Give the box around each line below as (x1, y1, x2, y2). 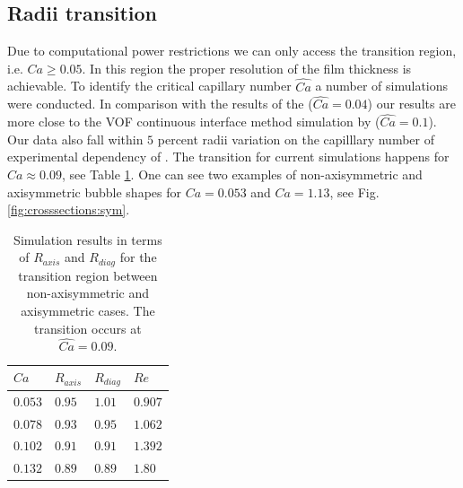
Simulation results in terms (13, 230, 162, 248)
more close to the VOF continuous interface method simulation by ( (7, 112, 380, 131)
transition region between (18, 266, 158, 284)
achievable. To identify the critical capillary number (7, 76, 292, 95)
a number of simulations (315, 76, 449, 95)
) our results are (367, 94, 456, 113)
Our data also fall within (7, 129, 144, 148)
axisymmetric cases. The (21, 301, 155, 320)
